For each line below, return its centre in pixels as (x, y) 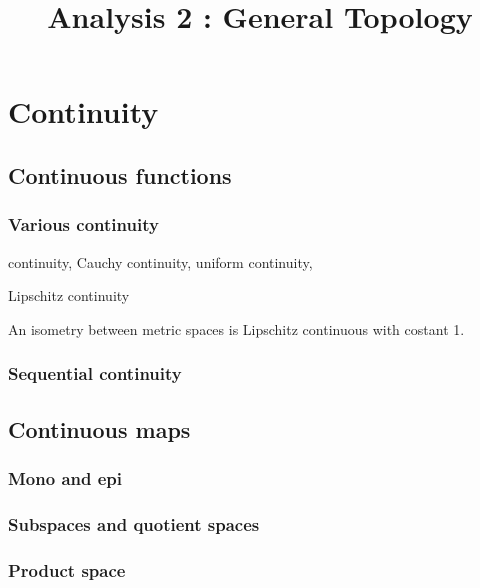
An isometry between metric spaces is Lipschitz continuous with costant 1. (236, 328)
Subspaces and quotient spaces (134, 523)
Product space (67, 569)
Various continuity (83, 224)
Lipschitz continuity (69, 295)
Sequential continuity (95, 373)
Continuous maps (99, 428)
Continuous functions (120, 174)
